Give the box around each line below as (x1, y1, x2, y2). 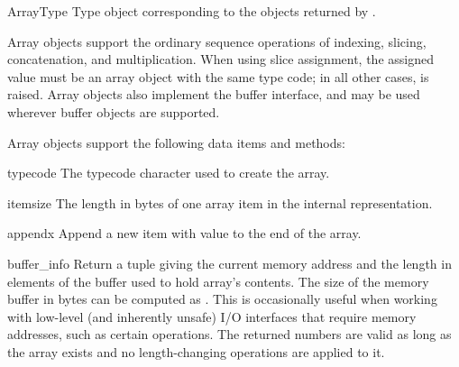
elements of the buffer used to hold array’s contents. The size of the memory (7, 271, 429, 290)
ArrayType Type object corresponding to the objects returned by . (7, 2, 376, 20)
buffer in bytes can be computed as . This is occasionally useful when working (7, 289, 437, 308)
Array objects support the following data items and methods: (7, 133, 345, 151)
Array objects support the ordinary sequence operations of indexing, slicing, (7, 32, 427, 50)
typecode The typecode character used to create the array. (7, 163, 330, 182)
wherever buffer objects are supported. (7, 102, 220, 121)
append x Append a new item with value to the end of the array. (7, 224, 362, 243)
